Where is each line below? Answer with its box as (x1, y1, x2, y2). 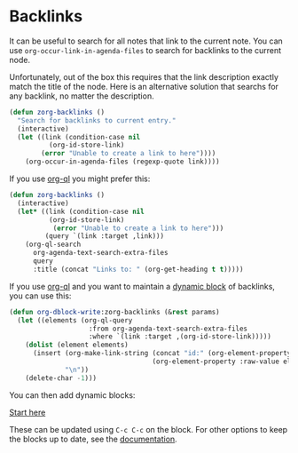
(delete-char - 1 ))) (25, 373, 98, 383)
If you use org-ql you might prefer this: (9, 173, 151, 184)
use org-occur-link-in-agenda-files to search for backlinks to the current (9, 44, 282, 55)
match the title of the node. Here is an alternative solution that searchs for (9, 81, 279, 91)
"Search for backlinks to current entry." (17, 115, 176, 125)
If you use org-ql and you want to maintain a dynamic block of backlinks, (9, 281, 275, 291)
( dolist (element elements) (25, 340, 129, 350)
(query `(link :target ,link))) (44, 232, 165, 241)
